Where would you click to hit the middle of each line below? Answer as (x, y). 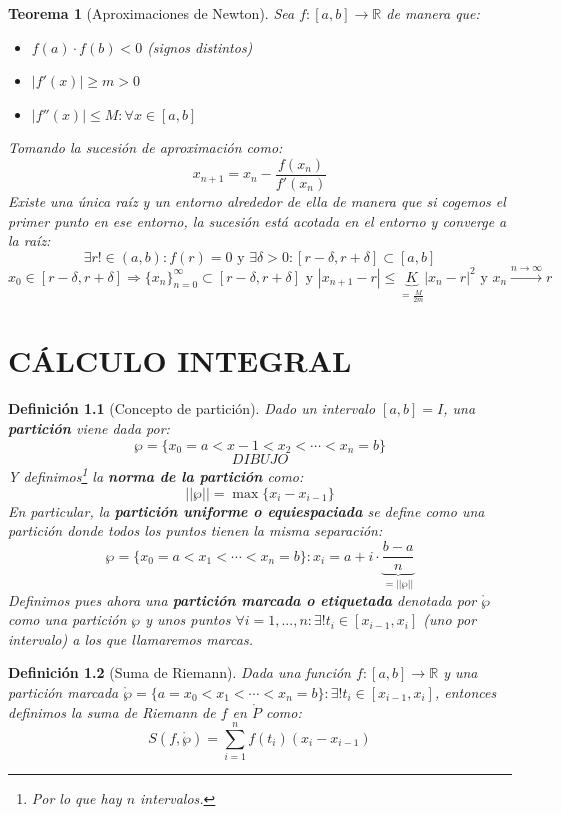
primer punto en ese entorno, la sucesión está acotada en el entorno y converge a (257, 220)
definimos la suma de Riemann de (112, 711)
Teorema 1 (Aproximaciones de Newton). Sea (151, 13)
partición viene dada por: (89, 428)
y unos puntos (188, 619)
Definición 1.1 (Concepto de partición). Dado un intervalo (192, 408)
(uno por (450, 619)
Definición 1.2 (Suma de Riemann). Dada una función (179, 672)
